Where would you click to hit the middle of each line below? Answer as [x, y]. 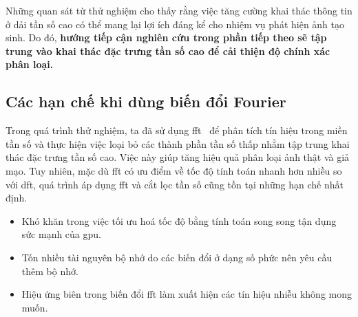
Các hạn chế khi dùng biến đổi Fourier [146, 101]
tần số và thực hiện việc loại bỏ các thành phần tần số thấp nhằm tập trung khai [178, 143]
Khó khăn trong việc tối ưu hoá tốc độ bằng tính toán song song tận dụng [179, 220]
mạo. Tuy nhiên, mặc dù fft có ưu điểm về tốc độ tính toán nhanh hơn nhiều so [174, 170]
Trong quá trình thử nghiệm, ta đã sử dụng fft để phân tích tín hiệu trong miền [177, 130]
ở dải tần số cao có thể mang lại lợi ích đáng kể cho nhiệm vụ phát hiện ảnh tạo [175, 24]
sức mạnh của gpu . [62, 234]
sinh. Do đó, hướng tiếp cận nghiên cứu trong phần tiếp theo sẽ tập [166, 37]
